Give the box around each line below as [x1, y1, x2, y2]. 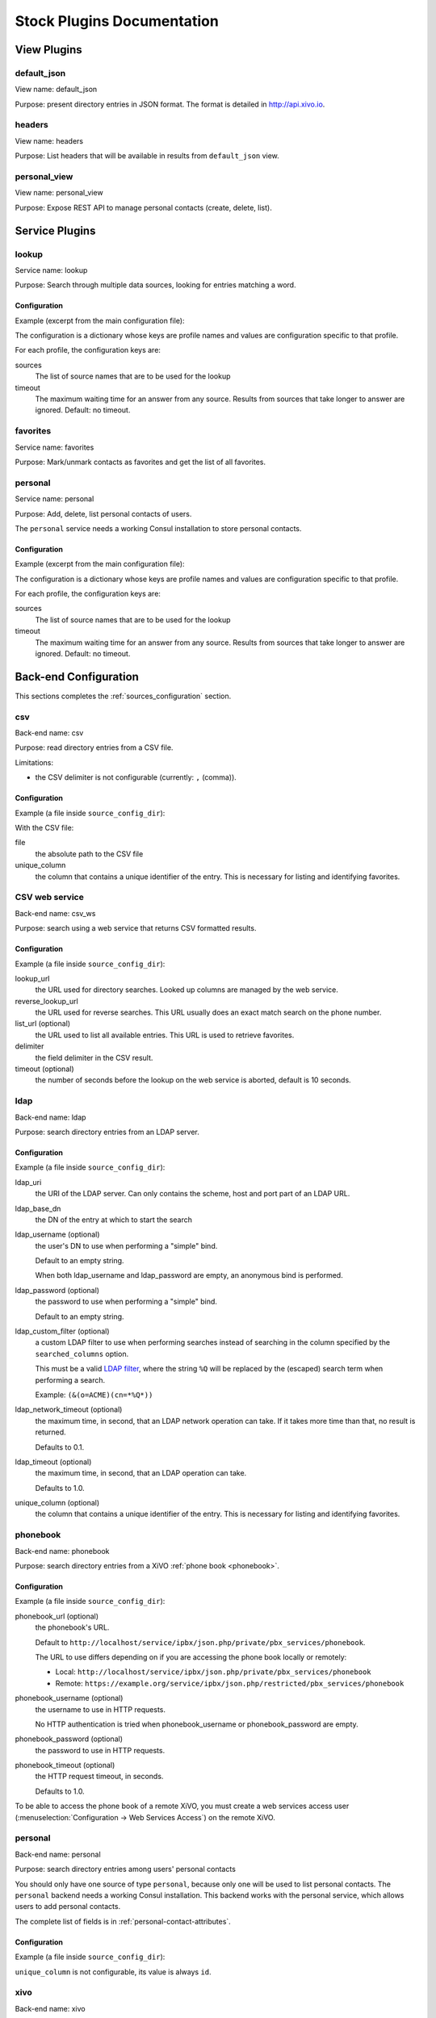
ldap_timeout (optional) [15, 1457, 92, 1467]
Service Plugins [15, 224, 96, 237]
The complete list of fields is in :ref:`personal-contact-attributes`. [15, 1916, 232, 1926]
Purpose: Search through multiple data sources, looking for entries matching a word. [15, 280, 296, 290]
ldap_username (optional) [15, 1229, 100, 1239]
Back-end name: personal [15, 1849, 101, 1859]
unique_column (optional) [15, 1498, 100, 1508]
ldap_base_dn [15, 1204, 61, 1213]
